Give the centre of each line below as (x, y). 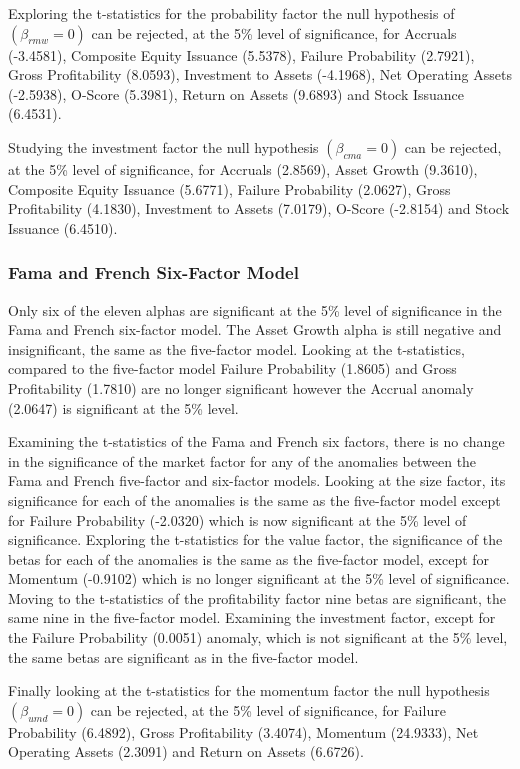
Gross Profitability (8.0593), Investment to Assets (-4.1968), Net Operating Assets (260, 74)
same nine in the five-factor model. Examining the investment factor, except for (252, 617)
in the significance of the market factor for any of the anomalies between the (242, 460)
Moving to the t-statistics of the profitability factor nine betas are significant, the (257, 597)
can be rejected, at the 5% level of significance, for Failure (268, 709)
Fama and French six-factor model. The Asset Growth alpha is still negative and (255, 329)
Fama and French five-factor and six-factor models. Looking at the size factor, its (257, 480)
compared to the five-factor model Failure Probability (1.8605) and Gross (232, 368)
